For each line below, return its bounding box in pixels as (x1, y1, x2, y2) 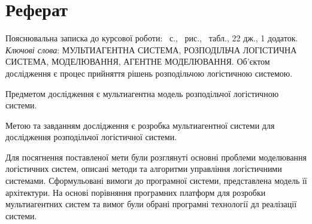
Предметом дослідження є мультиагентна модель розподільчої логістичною (5, 87, 279, 99)
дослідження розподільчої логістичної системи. (5, 131, 177, 143)
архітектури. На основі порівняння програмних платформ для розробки (5, 186, 266, 198)
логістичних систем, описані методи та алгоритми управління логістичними (5, 162, 282, 175)
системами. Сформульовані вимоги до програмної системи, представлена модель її (5, 174, 307, 187)
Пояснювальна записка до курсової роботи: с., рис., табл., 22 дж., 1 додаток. (5, 32, 298, 44)
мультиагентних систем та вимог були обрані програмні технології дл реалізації (5, 198, 297, 210)
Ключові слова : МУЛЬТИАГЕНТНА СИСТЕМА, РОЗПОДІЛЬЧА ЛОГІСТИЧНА (5, 43, 297, 56)
